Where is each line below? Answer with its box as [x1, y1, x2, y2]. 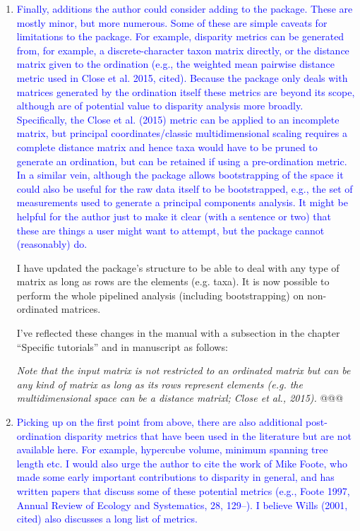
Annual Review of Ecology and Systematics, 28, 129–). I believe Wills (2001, [16, 497, 348, 512]
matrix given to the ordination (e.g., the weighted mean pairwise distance [16, 56, 335, 71]
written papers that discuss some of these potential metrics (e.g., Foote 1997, [16, 484, 350, 498]
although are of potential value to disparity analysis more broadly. [16, 98, 304, 113]
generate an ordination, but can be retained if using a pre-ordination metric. [16, 153, 347, 168]
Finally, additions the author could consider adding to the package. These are [16, 1, 353, 16]
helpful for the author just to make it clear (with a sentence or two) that [16, 208, 331, 223]
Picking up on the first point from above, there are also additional [16, 414, 303, 429]
